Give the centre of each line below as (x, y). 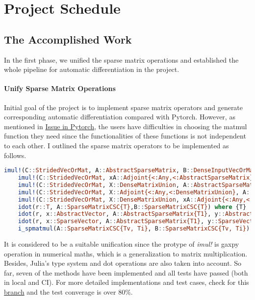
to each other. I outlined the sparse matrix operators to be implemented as (116, 145)
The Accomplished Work (68, 39)
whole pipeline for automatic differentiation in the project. (92, 69)
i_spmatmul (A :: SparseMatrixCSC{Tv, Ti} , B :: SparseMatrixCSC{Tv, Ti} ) (134, 229)
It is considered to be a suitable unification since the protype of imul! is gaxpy (122, 244)
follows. (15, 155)
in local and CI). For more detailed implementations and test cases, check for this (127, 282)
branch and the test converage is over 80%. (68, 291)
